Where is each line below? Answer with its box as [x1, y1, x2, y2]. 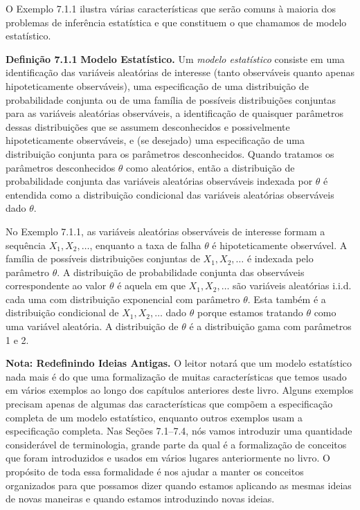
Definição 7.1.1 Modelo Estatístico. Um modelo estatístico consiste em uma [6, 51, 345, 66]
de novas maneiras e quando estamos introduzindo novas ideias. [6, 491, 275, 506]
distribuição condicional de [6, 305, 119, 320]
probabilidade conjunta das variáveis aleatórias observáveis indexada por [6, 174, 313, 188]
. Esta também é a [247, 291, 326, 306]
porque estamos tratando [197, 305, 303, 320]
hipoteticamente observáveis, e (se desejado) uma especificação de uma [6, 133, 305, 147]
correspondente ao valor [6, 278, 107, 293]
